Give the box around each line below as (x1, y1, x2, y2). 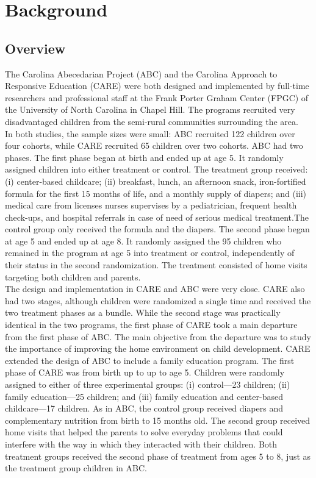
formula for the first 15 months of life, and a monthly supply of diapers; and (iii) (5, 187, 307, 199)
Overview (5, 38, 66, 57)
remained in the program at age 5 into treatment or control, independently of (5, 246, 295, 259)
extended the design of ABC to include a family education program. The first (5, 354, 295, 366)
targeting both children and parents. (5, 270, 141, 283)
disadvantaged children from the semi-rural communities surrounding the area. (5, 115, 298, 127)
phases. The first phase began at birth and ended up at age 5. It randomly (5, 151, 284, 163)
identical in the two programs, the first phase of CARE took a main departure (5, 318, 298, 331)
